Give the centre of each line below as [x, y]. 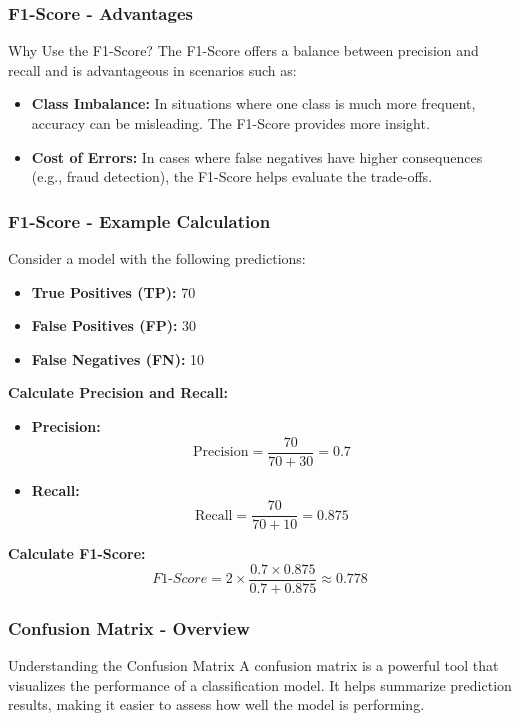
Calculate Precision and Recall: [118, 392]
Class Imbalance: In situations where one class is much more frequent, [253, 103]
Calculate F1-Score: [77, 553]
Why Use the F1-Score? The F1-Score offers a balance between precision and [243, 50]
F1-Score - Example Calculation [139, 220]
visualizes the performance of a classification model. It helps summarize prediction [260, 684]
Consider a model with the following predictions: [157, 258]
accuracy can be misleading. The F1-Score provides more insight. [230, 123]
